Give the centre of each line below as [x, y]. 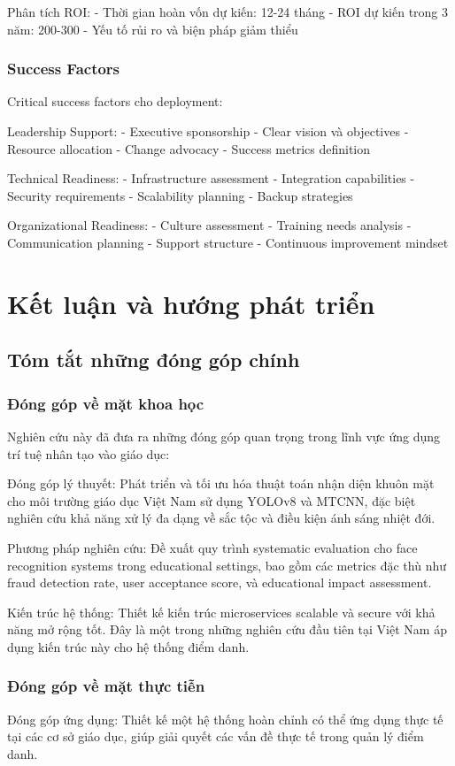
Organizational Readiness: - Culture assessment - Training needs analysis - [209, 225]
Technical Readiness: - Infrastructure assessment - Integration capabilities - [211, 178]
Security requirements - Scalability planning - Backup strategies [180, 195]
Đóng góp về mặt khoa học [106, 403]
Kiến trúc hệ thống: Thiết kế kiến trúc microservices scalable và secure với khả [221, 612]
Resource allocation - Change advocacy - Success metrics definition [189, 148]
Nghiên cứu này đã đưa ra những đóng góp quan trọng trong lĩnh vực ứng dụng [224, 436]
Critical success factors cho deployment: [115, 101]
